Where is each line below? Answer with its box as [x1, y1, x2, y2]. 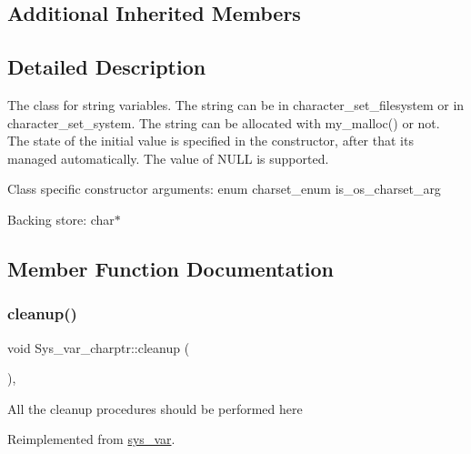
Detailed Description [7, 53, 206, 81]
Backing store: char [7, 209, 115, 228]
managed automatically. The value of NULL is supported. [7, 148, 329, 167]
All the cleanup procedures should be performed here [7, 399, 303, 418]
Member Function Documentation [7, 254, 335, 282]
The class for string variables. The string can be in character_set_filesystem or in [7, 95, 465, 114]
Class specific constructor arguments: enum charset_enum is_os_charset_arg [7, 179, 441, 198]
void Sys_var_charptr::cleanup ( [7, 338, 190, 357]
